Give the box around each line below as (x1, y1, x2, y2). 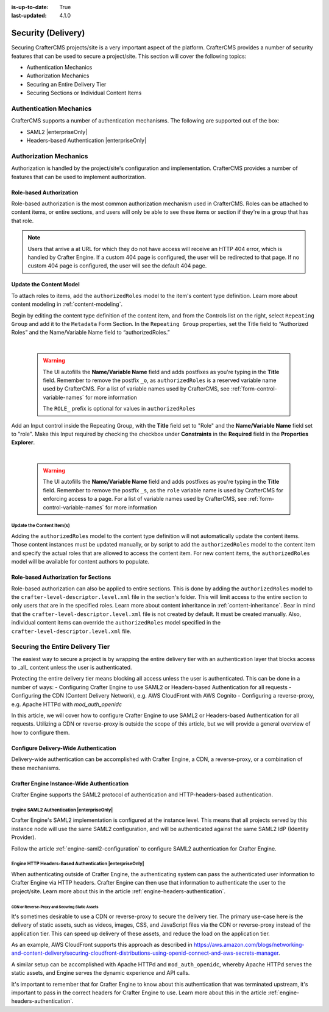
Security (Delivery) (11, 28, 85, 38)
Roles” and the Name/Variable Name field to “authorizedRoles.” (11, 329, 170, 336)
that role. (11, 217, 34, 224)
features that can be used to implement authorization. (11, 173, 146, 180)
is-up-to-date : (11, 4, 49, 10)
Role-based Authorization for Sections (11, 573, 111, 581)
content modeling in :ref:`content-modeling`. (11, 300, 123, 308)
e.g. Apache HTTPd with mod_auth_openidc (11, 701, 122, 708)
